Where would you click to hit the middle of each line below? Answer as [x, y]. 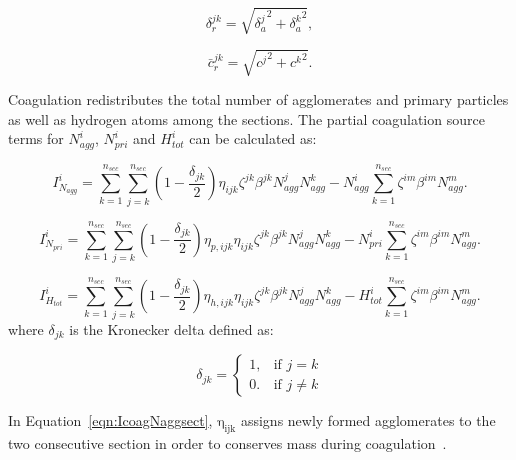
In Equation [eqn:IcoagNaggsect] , [110, 420]
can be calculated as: [253, 138]
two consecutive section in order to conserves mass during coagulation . [227, 442]
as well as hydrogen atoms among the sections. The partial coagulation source [246, 118]
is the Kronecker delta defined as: [171, 328]
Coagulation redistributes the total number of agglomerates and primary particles [258, 99]
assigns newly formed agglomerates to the [368, 420]
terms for [36, 138]
